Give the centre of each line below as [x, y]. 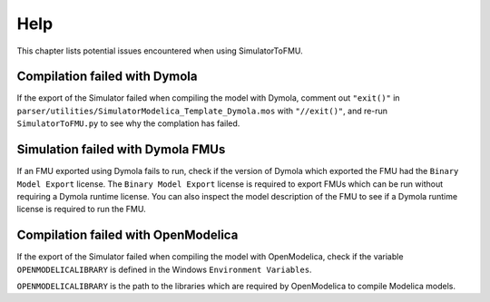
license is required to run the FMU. [81, 209]
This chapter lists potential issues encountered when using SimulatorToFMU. [160, 51]
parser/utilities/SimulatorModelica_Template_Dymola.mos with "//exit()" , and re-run [202, 111]
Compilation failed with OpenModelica [127, 235]
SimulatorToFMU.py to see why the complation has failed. [128, 123]
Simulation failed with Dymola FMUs [121, 150]
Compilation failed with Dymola [108, 77]
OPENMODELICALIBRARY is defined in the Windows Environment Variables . [164, 269]
